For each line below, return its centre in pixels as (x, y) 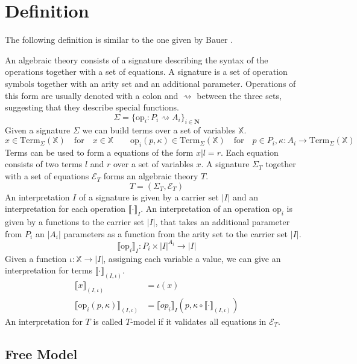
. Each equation (249, 152)
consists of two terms (44, 164)
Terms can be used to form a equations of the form (99, 152)
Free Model (41, 353)
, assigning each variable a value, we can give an (192, 258)
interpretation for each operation (65, 209)
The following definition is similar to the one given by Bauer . (119, 40)
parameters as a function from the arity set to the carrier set (176, 233)
